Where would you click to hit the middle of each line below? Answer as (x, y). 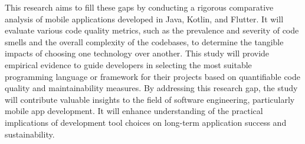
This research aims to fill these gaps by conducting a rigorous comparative (139, 7)
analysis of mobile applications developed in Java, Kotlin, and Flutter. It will (144, 19)
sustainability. (30, 134)
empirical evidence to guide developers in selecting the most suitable (128, 64)
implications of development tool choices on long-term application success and (146, 122)
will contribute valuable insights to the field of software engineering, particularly (150, 99)
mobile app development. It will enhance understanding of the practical (134, 111)
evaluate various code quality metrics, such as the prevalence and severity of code (152, 30)
